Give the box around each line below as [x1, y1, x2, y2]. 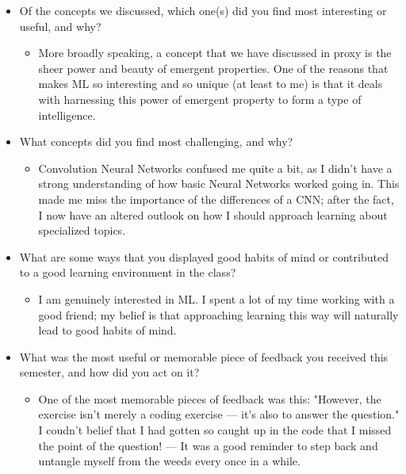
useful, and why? [19, 17, 101, 34]
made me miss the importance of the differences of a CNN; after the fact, [38, 190, 394, 207]
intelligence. [38, 106, 96, 123]
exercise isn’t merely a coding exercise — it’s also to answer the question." [38, 406, 400, 422]
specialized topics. [38, 222, 126, 239]
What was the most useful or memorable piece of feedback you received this [19, 348, 389, 365]
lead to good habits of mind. [38, 322, 177, 338]
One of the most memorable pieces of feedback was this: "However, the [38, 390, 381, 407]
